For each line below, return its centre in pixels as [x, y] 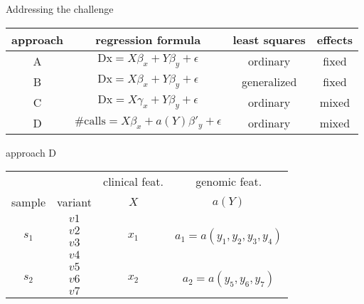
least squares [269, 39]
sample [29, 202]
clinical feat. [133, 182]
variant [75, 202]
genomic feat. [229, 182]
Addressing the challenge [60, 9]
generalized [269, 81]
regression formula [148, 39]
